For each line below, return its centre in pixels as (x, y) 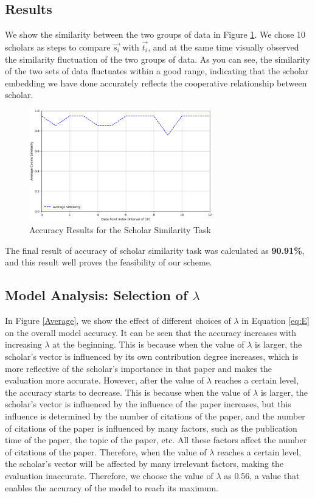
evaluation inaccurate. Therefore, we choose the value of (109, 475)
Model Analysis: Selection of (96, 295)
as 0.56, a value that (262, 475)
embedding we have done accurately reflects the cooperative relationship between (156, 82)
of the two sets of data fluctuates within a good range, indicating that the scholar (157, 71)
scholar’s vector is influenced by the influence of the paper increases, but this (148, 404)
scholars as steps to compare (58, 47)
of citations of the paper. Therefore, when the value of (106, 451)
